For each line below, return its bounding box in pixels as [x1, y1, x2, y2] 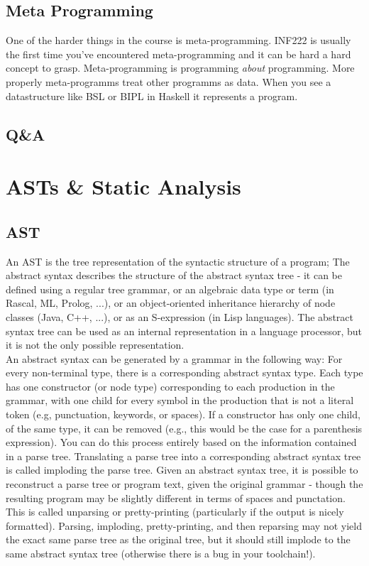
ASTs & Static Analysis [6, 172, 241, 201]
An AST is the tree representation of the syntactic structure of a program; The [6, 254, 350, 268]
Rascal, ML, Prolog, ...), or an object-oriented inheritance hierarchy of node [6, 295, 336, 310]
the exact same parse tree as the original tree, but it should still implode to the [6, 532, 351, 547]
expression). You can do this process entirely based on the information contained [6, 435, 357, 450]
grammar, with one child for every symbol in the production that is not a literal [6, 393, 354, 408]
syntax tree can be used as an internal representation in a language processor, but [6, 323, 362, 338]
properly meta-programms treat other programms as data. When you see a [6, 74, 331, 89]
